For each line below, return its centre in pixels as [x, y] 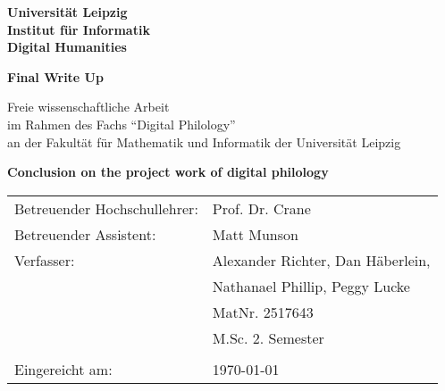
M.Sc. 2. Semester [268, 337]
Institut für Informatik [79, 29]
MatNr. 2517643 [263, 312]
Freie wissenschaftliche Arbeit [88, 107]
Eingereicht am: [63, 369]
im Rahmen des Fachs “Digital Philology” [122, 124]
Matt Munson [255, 234]
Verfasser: [45, 260]
